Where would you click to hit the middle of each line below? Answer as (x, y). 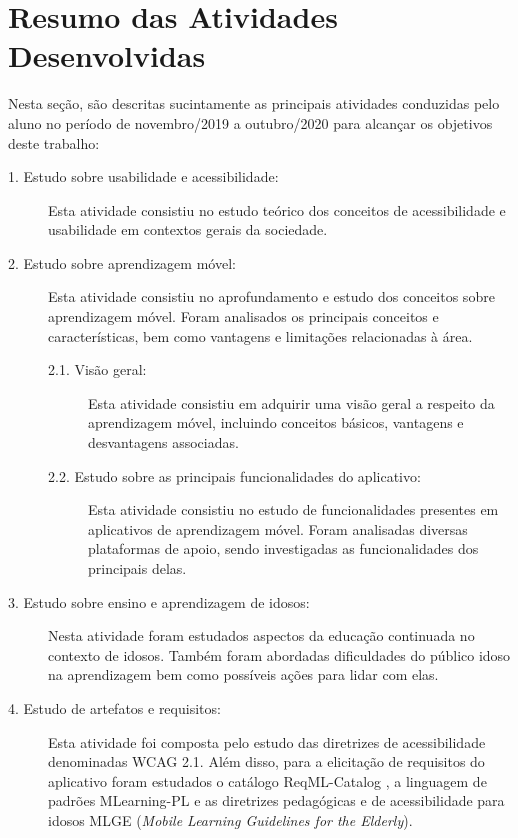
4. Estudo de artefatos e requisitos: (114, 707)
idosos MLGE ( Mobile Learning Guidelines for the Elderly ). (230, 819)
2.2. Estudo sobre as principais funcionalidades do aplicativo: (234, 475)
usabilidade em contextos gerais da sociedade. (188, 229)
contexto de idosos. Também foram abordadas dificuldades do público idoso (279, 654)
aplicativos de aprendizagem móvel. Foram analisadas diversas (278, 528)
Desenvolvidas (107, 55)
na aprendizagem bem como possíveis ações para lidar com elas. (243, 674)
